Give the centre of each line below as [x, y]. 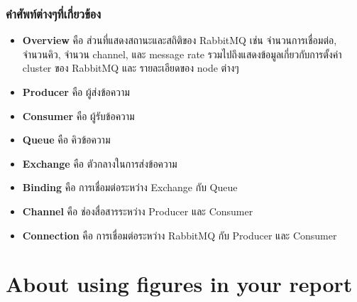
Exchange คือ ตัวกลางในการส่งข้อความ [100, 163]
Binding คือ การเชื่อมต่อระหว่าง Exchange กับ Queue [130, 187]
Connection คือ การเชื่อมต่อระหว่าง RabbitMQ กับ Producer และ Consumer [180, 235]
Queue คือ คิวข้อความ [66, 140]
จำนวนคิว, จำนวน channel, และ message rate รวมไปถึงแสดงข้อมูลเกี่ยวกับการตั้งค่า [182, 54]
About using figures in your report [179, 284]
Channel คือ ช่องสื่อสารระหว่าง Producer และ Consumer [138, 211]
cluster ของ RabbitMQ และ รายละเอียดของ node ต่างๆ [131, 68]
